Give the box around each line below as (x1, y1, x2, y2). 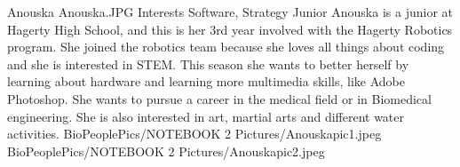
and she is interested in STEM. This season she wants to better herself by (7, 54, 409, 73)
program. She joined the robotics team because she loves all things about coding (7, 37, 445, 56)
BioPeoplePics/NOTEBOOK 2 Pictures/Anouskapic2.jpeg (7, 141, 325, 160)
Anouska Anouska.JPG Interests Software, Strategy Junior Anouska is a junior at (7, 3, 453, 20)
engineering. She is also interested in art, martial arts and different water (7, 107, 405, 125)
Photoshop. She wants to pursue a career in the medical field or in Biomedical (7, 89, 432, 107)
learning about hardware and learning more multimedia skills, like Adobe (7, 72, 405, 91)
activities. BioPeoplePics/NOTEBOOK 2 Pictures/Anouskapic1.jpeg (7, 124, 382, 143)
